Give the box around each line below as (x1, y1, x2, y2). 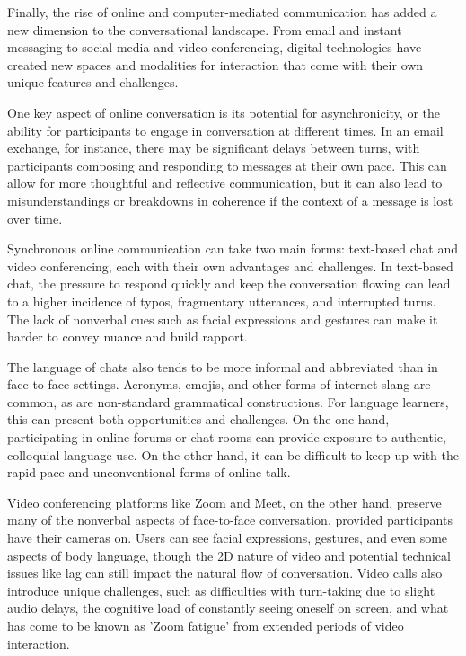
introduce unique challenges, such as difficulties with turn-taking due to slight (7, 581, 435, 599)
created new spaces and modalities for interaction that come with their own (7, 55, 424, 74)
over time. (7, 208, 63, 227)
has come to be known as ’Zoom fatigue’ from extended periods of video (7, 616, 404, 634)
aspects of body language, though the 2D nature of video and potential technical (7, 545, 451, 564)
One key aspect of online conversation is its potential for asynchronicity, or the (7, 102, 440, 121)
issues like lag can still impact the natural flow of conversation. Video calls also (7, 563, 443, 582)
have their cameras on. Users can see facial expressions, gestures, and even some (7, 528, 448, 547)
